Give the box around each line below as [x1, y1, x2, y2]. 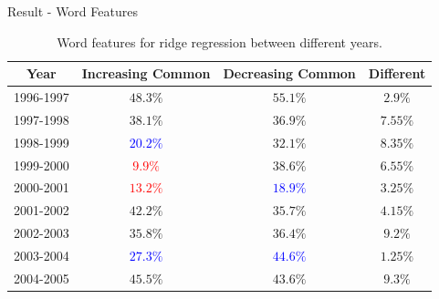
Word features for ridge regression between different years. [57, 32, 382, 51]
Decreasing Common [223, 64, 356, 83]
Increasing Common [81, 64, 211, 83]
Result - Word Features [7, 2, 138, 20]
